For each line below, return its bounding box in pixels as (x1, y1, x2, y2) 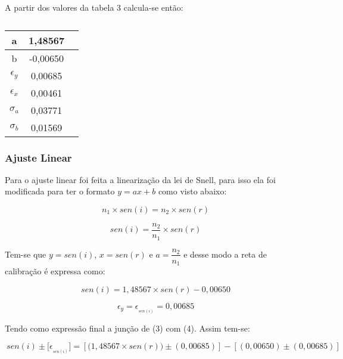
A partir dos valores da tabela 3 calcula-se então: (5, 1, 183, 13)
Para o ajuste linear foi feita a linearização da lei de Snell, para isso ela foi (5, 173, 276, 185)
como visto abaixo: (158, 185, 227, 197)
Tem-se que (5, 247, 46, 260)
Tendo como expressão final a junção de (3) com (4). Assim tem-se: (5, 321, 250, 334)
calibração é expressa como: (5, 265, 105, 277)
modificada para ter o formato (5, 185, 115, 197)
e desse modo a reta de (183, 247, 267, 260)
